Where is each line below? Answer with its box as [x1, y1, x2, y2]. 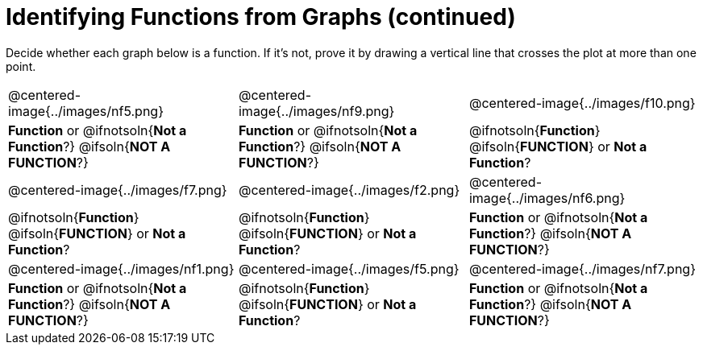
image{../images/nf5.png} [8, 102, 164, 119]
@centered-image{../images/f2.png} [238, 181, 460, 198]
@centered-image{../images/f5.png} [238, 260, 460, 277]
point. [6, 59, 36, 73]
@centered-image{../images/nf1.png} [8, 260, 235, 277]
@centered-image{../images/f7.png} [8, 181, 227, 198]
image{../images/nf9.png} [238, 102, 395, 119]
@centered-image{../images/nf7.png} [468, 260, 696, 277]
